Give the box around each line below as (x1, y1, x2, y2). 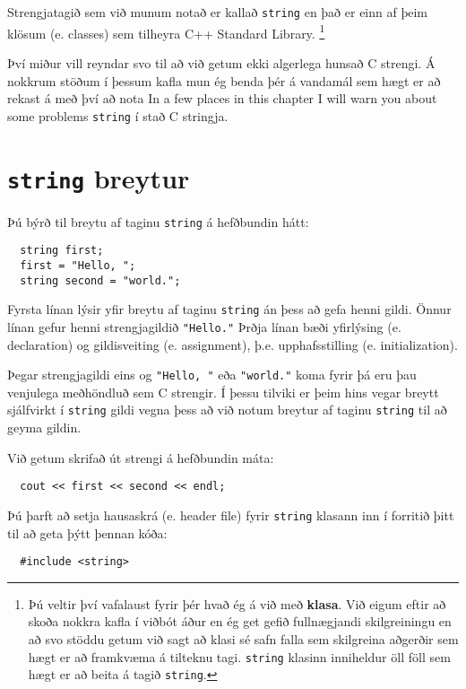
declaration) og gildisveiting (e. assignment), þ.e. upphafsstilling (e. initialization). (7, 335, 458, 353)
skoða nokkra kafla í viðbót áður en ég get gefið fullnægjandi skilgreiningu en (28, 612, 452, 631)
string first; (20, 244, 104, 257)
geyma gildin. (7, 418, 82, 437)
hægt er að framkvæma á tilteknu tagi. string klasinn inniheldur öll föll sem (28, 647, 451, 666)
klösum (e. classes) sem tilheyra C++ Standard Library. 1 (7, 21, 325, 42)
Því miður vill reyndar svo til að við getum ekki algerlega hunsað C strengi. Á (7, 53, 436, 72)
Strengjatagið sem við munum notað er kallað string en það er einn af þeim (7, 3, 427, 21)
